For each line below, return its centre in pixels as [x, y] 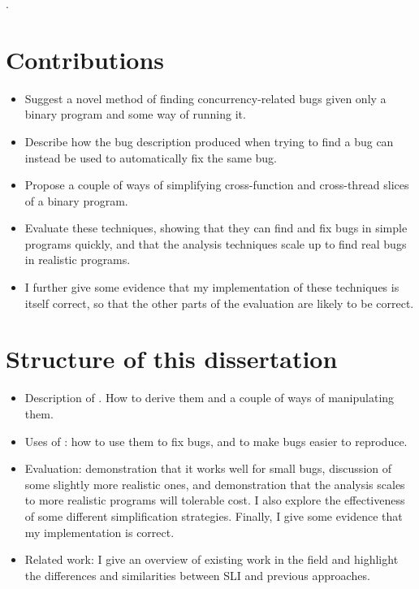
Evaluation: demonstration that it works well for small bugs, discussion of [208, 468]
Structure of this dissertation [172, 359]
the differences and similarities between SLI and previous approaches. [197, 575]
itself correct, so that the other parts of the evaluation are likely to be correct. [219, 303]
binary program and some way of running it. [135, 114]
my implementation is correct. [99, 532]
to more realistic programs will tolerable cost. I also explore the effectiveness [215, 500]
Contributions [85, 59]
